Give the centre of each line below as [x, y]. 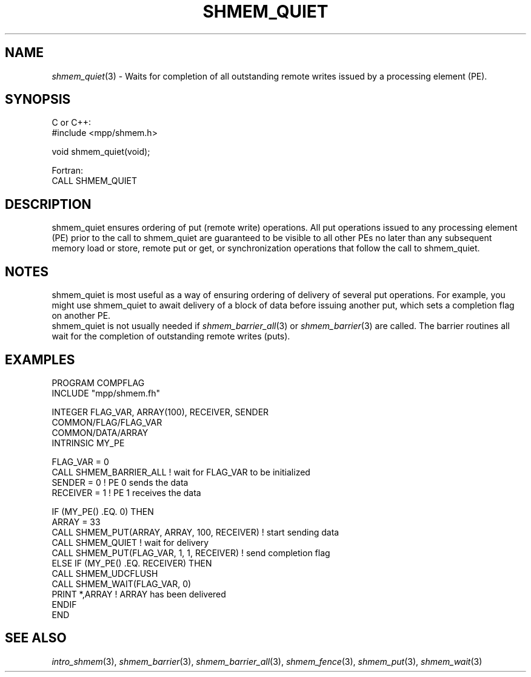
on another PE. [81, 316]
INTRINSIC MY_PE [88, 443]
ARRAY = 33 [76, 522]
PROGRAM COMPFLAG [98, 383]
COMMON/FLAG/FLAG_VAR [107, 422]
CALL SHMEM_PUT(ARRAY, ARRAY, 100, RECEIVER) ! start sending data [195, 532]
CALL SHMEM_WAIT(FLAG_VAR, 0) [122, 583]
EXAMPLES [40, 359]
